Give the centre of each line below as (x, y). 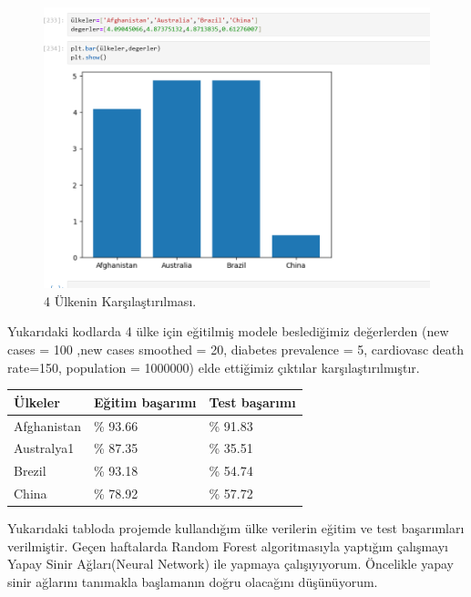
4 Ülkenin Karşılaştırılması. (120, 300)
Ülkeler (37, 401)
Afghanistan (47, 425)
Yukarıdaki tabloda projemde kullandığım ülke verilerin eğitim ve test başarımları (236, 528)
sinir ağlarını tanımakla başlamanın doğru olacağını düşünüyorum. (193, 582)
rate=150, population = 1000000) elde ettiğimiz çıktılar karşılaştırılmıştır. (214, 367)
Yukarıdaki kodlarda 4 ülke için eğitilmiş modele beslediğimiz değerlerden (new (228, 331)
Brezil (30, 471)
